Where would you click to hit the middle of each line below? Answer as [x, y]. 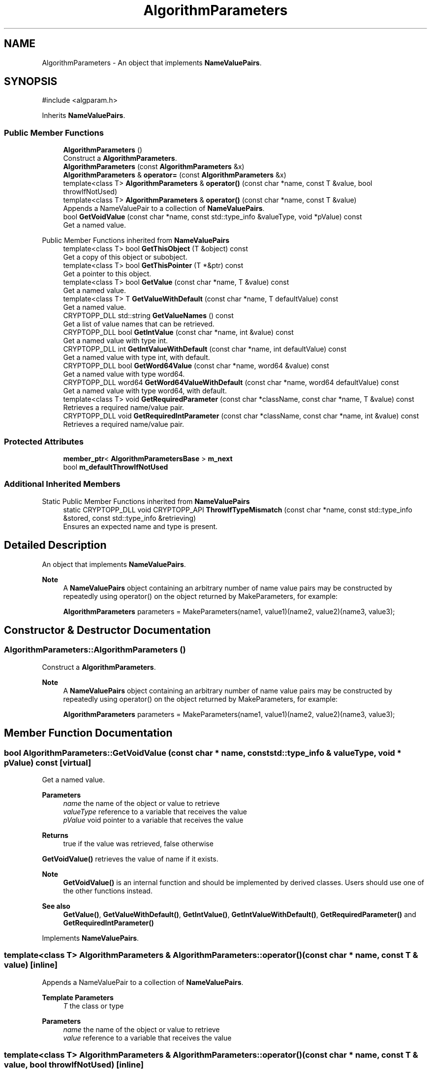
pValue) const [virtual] [48, 762]
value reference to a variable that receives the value [147, 1038]
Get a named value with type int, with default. [137, 357]
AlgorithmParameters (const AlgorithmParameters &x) [154, 167]
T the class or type [93, 1006]
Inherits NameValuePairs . [84, 116]
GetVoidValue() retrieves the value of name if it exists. [130, 859]
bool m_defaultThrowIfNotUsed [116, 467]
